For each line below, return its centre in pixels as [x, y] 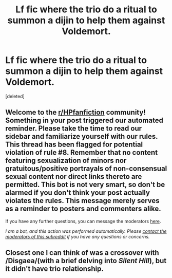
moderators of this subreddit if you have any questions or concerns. [78, 236]
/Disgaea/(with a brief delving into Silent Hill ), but [86, 261]
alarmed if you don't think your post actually [78, 193]
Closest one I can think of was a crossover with [82, 253]
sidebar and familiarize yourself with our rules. [82, 136]
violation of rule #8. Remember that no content [82, 153]
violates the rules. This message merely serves [83, 201]
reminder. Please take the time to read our [74, 129]
